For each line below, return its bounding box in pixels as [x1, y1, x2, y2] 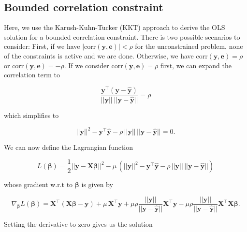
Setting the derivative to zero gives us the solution [4, 218, 153, 229]
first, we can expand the [160, 60, 232, 70]
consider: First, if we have [4, 41, 80, 51]
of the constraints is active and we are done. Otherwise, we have [4, 50, 194, 60]
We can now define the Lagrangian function [4, 142, 133, 152]
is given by [81, 179, 113, 189]
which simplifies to [4, 110, 59, 120]
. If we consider [64, 60, 109, 70]
